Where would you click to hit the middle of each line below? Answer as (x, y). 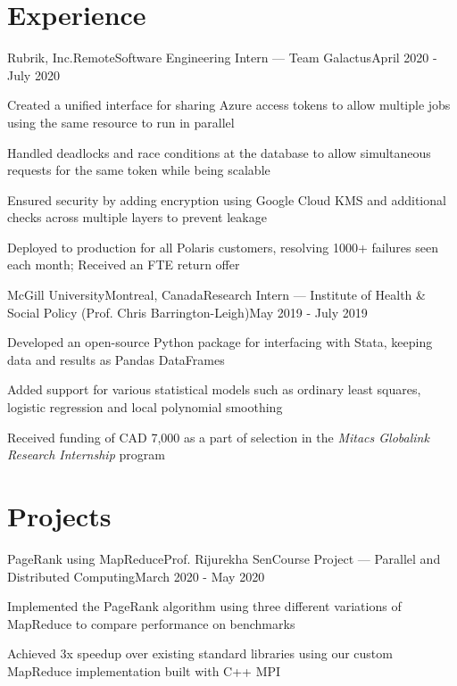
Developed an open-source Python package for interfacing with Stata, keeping (220, 342)
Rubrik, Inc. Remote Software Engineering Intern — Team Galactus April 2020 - (222, 58)
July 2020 (33, 74)
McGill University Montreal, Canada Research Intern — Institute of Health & (216, 295)
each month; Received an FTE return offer (124, 264)
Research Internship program (86, 455)
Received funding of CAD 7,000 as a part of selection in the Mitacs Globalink (218, 437)
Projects (59, 516)
